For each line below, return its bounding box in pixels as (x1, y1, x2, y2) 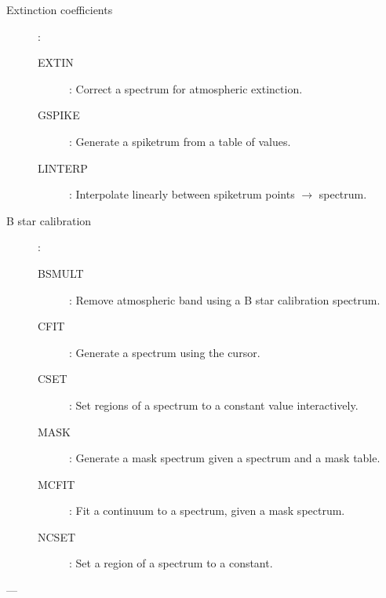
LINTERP (38, 159, 88, 176)
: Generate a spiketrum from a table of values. (69, 133, 291, 149)
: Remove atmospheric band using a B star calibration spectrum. (69, 291, 381, 308)
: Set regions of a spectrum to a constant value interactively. (69, 396, 359, 413)
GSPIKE (38, 107, 80, 123)
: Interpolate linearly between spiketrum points (69, 186, 295, 202)
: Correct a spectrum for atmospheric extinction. (69, 80, 303, 97)
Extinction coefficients (6, 2, 113, 17)
